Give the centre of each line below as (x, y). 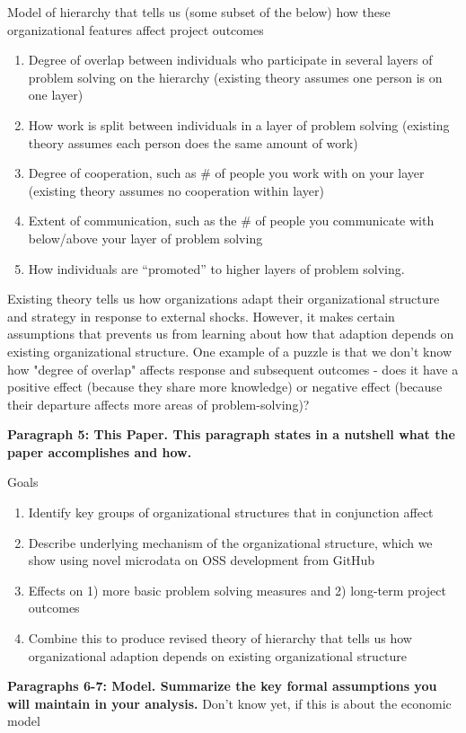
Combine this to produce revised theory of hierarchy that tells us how (220, 638)
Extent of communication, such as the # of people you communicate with (231, 221)
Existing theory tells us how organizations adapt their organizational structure (224, 299)
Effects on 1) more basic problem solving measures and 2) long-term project (237, 590)
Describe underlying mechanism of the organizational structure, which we (230, 542)
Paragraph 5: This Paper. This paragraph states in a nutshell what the (231, 434)
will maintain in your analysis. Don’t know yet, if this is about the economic (229, 703)
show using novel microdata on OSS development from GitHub (202, 560)
